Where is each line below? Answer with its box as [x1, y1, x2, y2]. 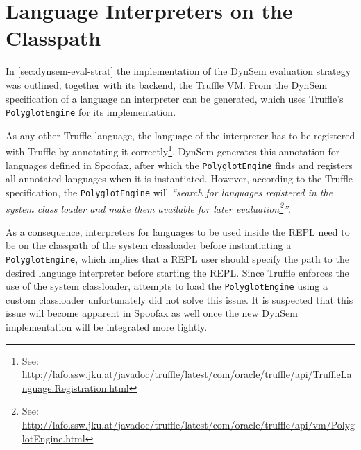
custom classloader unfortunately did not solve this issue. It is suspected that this [6, 292, 353, 306]
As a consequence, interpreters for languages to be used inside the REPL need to [6, 224, 350, 239]
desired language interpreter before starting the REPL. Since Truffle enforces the [6, 265, 349, 279]
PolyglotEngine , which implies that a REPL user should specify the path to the [6, 251, 349, 266]
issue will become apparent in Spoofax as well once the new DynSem [6, 306, 298, 320]
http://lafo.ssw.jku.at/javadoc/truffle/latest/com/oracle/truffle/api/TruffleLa [22, 367, 352, 381]
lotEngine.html [22, 431, 85, 445]
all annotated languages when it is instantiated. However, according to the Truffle [6, 171, 353, 186]
